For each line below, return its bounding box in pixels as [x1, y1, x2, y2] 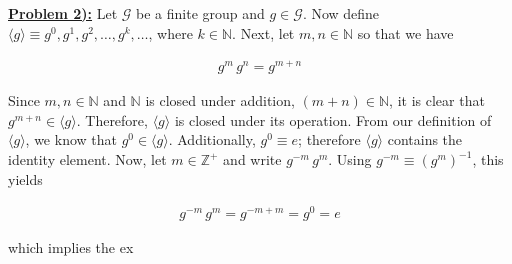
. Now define [302, 3, 380, 23]
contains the [387, 129, 463, 150]
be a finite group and [136, 3, 265, 23]
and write [223, 149, 282, 170]
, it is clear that [389, 90, 485, 111]
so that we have [357, 22, 454, 43]
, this [472, 149, 504, 170]
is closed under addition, [145, 90, 295, 111]
